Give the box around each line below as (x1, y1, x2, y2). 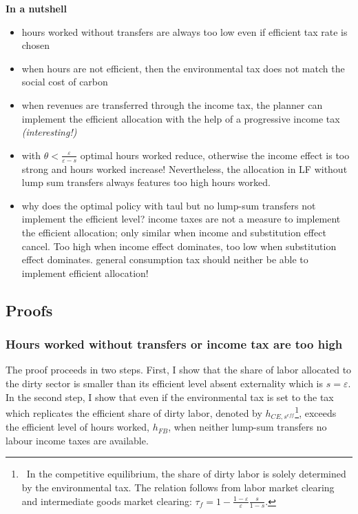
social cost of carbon (21, 74, 108, 89)
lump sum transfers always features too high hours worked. (21, 175, 271, 189)
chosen (21, 38, 50, 52)
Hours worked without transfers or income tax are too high (6, 336, 343, 353)
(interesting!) (21, 125, 77, 139)
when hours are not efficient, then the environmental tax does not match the (21, 61, 345, 75)
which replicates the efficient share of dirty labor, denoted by (6, 405, 262, 420)
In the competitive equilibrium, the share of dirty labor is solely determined (26, 466, 346, 481)
